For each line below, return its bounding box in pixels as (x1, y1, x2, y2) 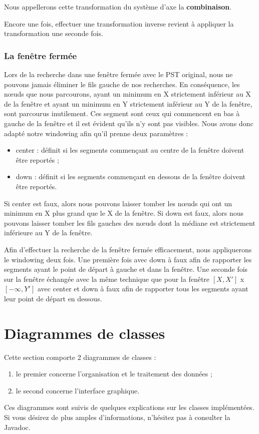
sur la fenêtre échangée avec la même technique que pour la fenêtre (4, 273, 210, 284)
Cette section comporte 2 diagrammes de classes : (4, 351, 156, 362)
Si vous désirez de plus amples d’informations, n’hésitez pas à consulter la (4, 411, 230, 422)
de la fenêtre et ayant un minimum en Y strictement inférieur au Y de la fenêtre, (4, 98, 252, 109)
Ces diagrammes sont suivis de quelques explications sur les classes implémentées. (4, 402, 254, 412)
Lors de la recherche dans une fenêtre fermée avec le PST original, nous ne (4, 69, 233, 79)
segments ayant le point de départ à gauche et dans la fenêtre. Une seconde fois (4, 264, 248, 274)
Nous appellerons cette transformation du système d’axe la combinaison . (4, 2, 232, 12)
